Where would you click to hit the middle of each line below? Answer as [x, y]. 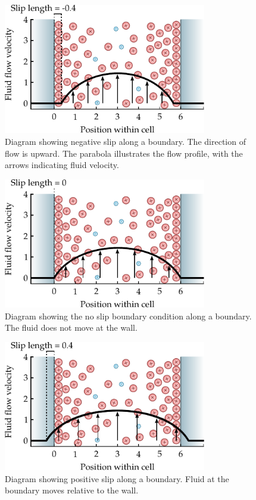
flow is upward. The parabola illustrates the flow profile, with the [124, 153]
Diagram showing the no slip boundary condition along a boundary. [128, 316]
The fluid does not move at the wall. [71, 327]
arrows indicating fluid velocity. [62, 165]
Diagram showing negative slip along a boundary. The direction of [125, 141]
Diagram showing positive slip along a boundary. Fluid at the [117, 478]
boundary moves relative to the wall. [72, 490]
